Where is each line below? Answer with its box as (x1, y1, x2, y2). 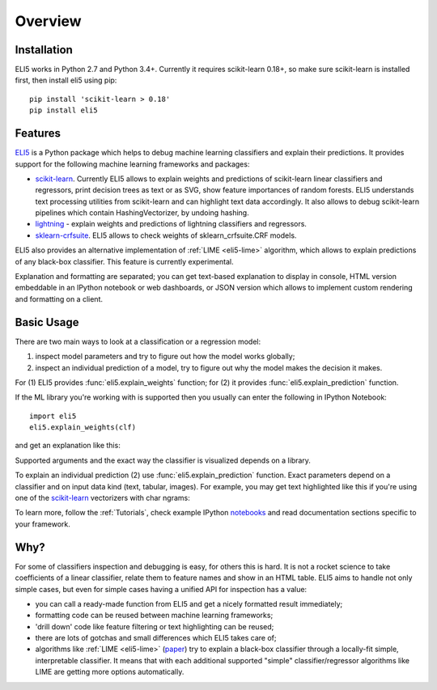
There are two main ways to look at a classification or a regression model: (15, 337, 261, 346)
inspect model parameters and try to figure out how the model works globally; (35, 352, 295, 362)
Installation (15, 43, 73, 57)
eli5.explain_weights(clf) (29, 423, 137, 432)
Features (15, 126, 61, 141)
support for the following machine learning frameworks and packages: (15, 159, 250, 169)
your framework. (15, 519, 70, 529)
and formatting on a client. (15, 294, 103, 303)
